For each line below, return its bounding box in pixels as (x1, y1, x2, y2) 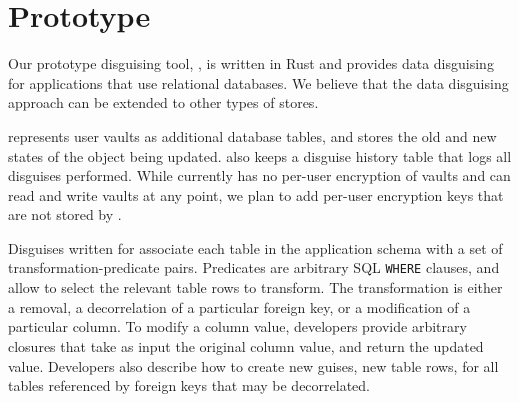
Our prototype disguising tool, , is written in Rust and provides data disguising (8, 53, 494, 74)
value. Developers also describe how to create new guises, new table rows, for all (8, 355, 499, 376)
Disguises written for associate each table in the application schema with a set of (8, 237, 503, 258)
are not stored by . (8, 204, 122, 225)
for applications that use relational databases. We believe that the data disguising (8, 72, 509, 93)
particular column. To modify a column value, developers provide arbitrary (8, 316, 467, 337)
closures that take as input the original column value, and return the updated (8, 335, 484, 356)
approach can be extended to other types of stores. (8, 92, 319, 113)
